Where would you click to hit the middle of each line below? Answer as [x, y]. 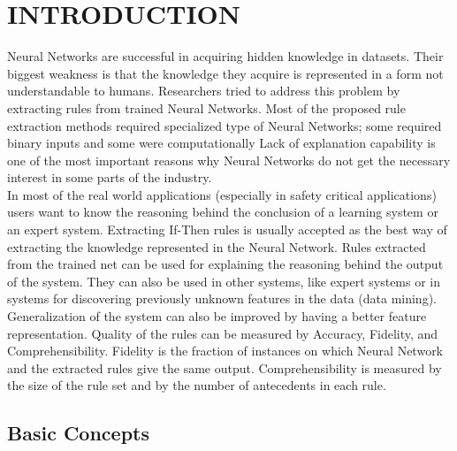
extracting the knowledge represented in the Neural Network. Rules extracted [217, 246]
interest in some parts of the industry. [110, 177]
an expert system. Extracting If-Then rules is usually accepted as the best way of [227, 229]
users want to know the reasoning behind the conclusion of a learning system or [223, 212]
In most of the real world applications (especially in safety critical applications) [222, 194]
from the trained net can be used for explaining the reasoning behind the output [225, 264]
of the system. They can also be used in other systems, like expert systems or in [224, 281]
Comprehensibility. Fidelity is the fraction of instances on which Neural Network [225, 351]
